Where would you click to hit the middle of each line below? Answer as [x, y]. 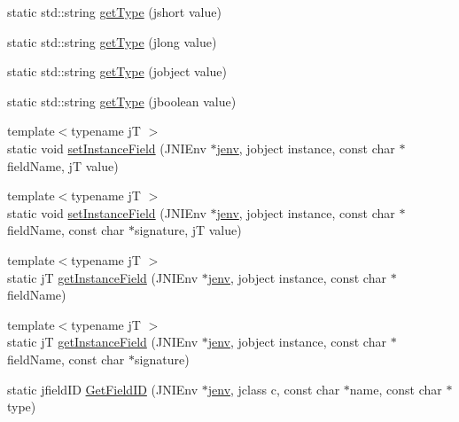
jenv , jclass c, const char [274, 389]
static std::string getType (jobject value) [117, 71]
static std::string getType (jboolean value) [122, 101]
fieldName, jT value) [63, 165]
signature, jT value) [188, 230]
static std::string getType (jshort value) [114, 12]
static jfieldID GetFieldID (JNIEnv [103, 389]
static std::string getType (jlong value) [112, 41]
